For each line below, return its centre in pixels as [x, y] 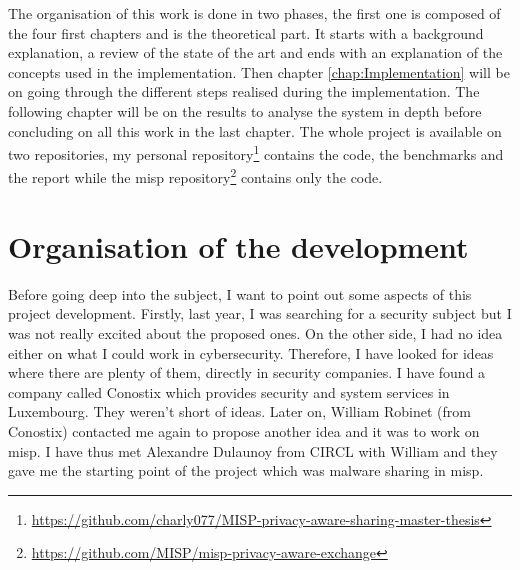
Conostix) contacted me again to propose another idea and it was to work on [244, 430]
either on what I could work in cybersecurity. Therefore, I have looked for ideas [251, 352]
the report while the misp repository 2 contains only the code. [195, 176]
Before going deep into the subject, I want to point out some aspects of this [240, 293]
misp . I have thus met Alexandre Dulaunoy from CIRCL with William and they [253, 450]
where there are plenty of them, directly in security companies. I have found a [247, 372]
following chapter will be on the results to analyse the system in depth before [245, 110]
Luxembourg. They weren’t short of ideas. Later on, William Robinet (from [239, 411]
